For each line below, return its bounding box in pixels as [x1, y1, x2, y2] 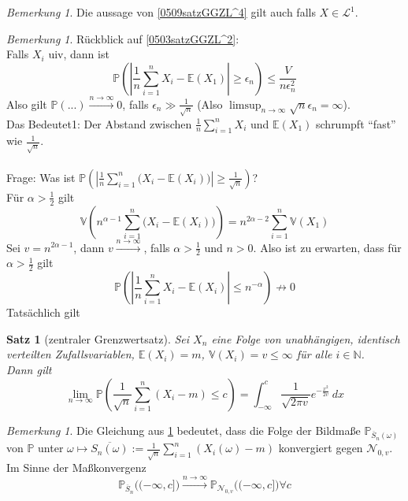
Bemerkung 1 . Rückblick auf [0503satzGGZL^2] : [6, 30, 239, 46]
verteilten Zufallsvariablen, [6, 346, 135, 362]
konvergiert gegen [278, 440, 363, 456]
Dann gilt [6, 361, 52, 377]
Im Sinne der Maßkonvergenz [6, 459, 147, 476]
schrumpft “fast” [316, 115, 396, 132]
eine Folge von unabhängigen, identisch [211, 330, 400, 347]
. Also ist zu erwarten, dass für [253, 239, 402, 255]
